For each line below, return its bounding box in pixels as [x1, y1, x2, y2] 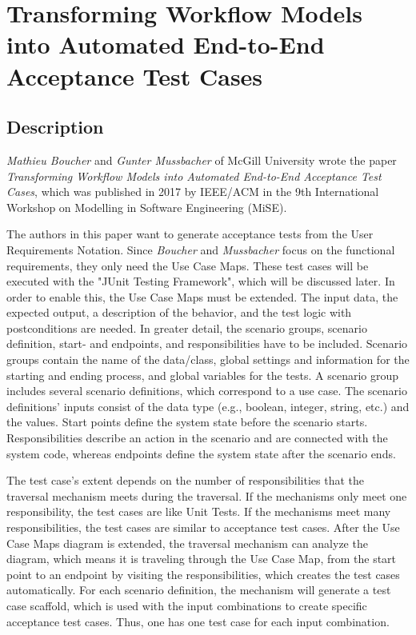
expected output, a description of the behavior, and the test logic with [6, 304, 352, 321]
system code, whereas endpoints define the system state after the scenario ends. [6, 445, 396, 461]
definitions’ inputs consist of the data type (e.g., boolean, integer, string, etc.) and [6, 397, 410, 414]
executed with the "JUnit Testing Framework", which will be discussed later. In [6, 273, 395, 290]
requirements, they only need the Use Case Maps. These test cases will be [6, 257, 369, 274]
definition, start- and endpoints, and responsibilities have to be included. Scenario [6, 335, 408, 352]
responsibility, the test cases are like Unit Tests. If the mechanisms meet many [6, 503, 391, 520]
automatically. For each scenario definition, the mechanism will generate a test [6, 581, 391, 598]
